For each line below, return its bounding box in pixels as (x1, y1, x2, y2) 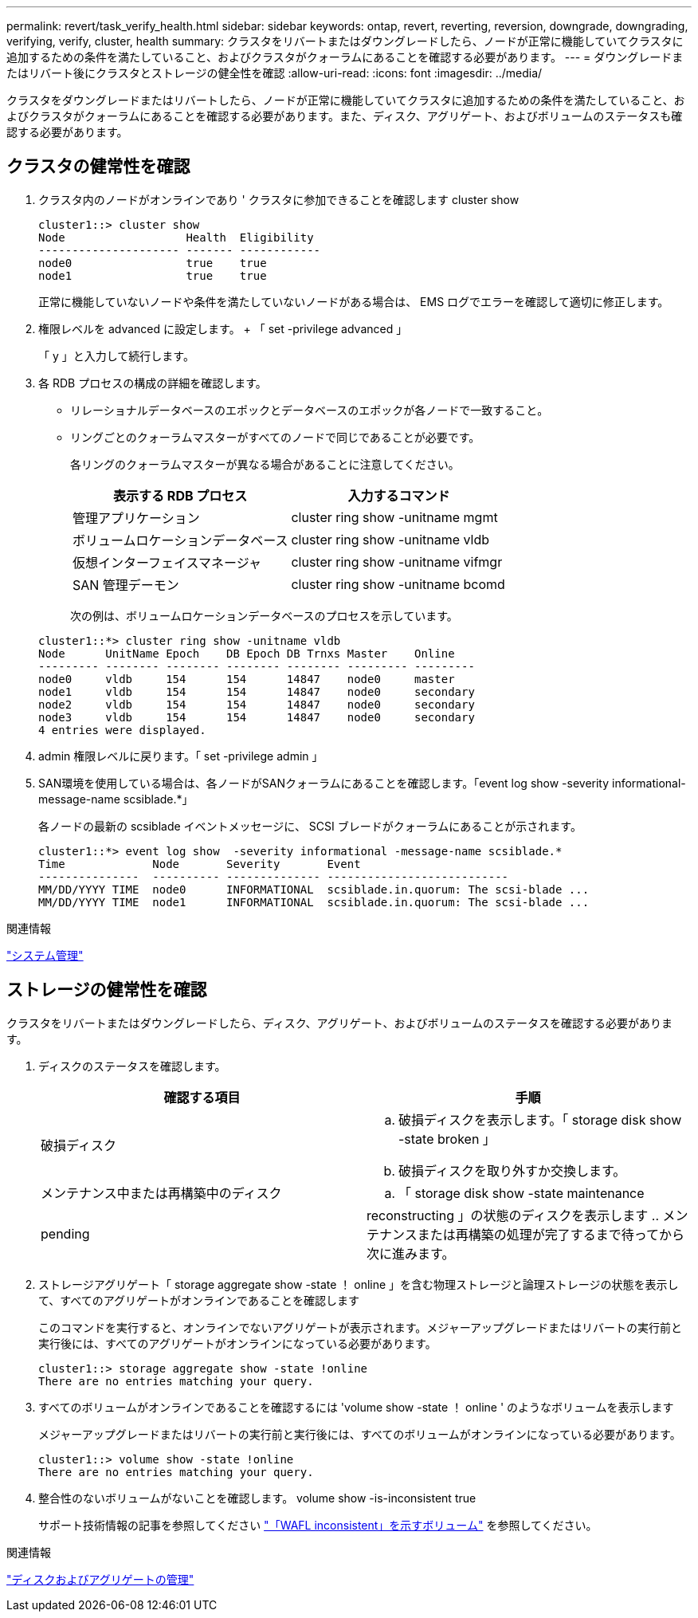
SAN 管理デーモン (73, 576, 179, 593)
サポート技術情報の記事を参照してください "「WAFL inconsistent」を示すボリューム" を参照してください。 (38, 1518, 598, 1532)
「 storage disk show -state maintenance (398, 1184, 645, 1201)
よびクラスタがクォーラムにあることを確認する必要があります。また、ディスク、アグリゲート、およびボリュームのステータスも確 (6, 109, 683, 123)
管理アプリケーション (73, 509, 200, 526)
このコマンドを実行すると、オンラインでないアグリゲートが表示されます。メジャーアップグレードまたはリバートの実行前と (38, 1320, 683, 1334)
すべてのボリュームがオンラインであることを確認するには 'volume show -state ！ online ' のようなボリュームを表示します (38, 1400, 674, 1414)
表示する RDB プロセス (113, 487, 248, 504)
